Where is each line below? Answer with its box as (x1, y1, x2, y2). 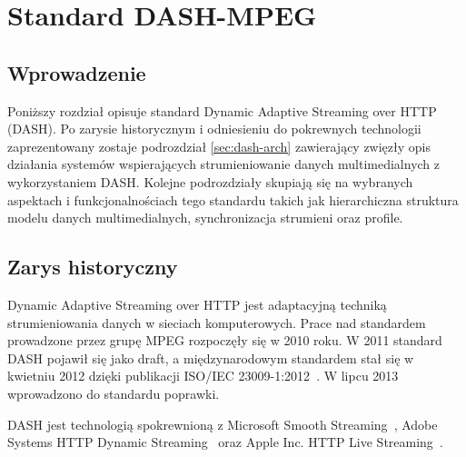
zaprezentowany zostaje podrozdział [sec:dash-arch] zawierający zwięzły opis (7, 136, 431, 155)
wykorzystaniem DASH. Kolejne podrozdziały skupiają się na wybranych (7, 172, 413, 191)
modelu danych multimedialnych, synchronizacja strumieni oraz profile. (7, 208, 403, 227)
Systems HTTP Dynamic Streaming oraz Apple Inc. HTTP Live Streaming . (7, 432, 443, 452)
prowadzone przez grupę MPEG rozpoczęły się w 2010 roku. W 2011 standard (7, 331, 442, 350)
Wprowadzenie (7, 58, 146, 86)
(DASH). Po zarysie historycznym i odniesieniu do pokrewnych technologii (7, 119, 421, 138)
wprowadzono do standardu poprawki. (7, 383, 220, 402)
